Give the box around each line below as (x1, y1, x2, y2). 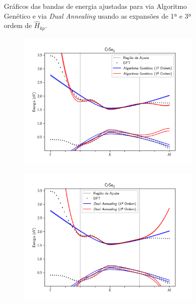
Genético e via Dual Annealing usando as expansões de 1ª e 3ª (4, 10, 192, 21)
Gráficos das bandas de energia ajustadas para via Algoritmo (4, 1, 187, 11)
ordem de (4, 20, 32, 30)
